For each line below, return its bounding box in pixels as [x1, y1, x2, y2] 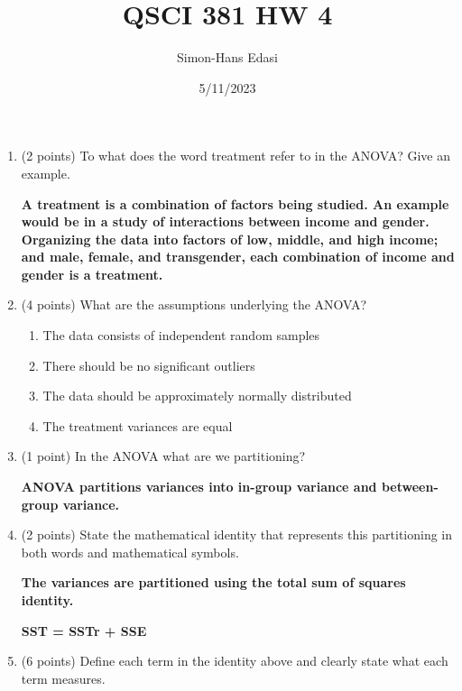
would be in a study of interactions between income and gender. [21, 212, 430, 231]
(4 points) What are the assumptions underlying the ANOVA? [21, 295, 367, 314]
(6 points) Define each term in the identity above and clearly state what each [21, 651, 448, 670]
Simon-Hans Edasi [177, 48, 278, 67]
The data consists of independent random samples [42, 326, 320, 345]
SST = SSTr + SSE [21, 621, 147, 640]
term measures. [21, 668, 106, 687]
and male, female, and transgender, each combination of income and [21, 247, 455, 266]
